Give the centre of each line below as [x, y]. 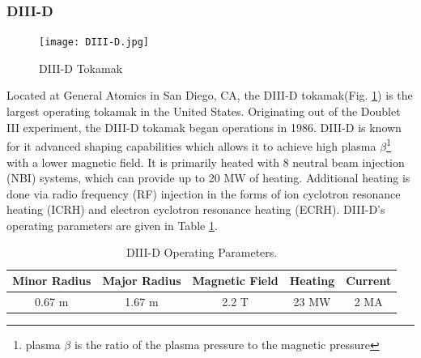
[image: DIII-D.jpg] [94, 43]
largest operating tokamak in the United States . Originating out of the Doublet [204, 111]
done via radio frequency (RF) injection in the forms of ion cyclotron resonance [204, 193]
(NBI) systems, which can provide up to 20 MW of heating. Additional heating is [208, 178]
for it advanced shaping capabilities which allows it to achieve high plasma [191, 145]
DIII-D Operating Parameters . [202, 252]
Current [369, 281]
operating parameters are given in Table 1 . [112, 225]
